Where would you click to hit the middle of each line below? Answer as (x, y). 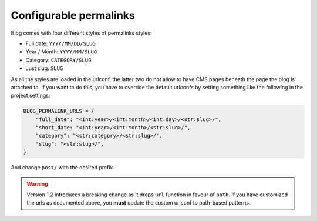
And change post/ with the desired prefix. (63, 168)
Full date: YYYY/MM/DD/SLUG (61, 43)
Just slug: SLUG (44, 68)
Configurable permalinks (73, 15)
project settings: (31, 96)
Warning (37, 184)
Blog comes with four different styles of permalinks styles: (81, 33)
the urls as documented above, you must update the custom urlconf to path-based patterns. (139, 203)
